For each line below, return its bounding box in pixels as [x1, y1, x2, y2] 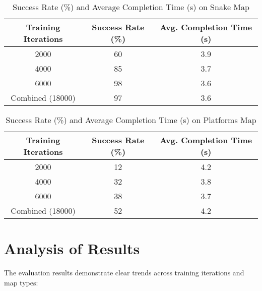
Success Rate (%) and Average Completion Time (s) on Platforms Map [6, 114, 256, 126]
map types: [4, 277, 38, 287]
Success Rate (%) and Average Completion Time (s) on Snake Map [13, 1, 249, 13]
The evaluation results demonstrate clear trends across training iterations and [4, 267, 244, 278]
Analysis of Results [4, 238, 140, 259]
